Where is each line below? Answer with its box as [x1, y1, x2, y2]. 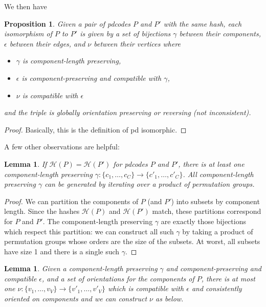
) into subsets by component [171, 195, 260, 206]
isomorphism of [4, 28, 52, 39]
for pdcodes [113, 158, 148, 169]
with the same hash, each [163, 18, 242, 29]
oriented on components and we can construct [4, 293, 147, 304]
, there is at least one [178, 158, 245, 169]
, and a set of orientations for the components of [42, 273, 194, 283]
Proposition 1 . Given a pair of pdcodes [4, 18, 131, 29]
